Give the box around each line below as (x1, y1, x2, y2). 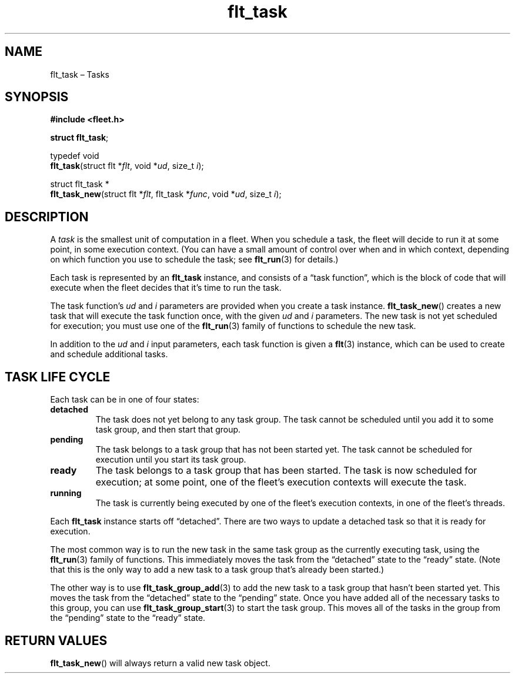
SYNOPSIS (5, 89, 69, 105)
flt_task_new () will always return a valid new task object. (50, 657, 270, 668)
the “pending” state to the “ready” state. (50, 613, 206, 623)
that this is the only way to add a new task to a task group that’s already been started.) (50, 564, 384, 575)
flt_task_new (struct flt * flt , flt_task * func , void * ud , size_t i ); (50, 189, 282, 200)
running (50, 488, 82, 498)
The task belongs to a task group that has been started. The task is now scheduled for (95, 464, 477, 477)
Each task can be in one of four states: (50, 394, 199, 405)
